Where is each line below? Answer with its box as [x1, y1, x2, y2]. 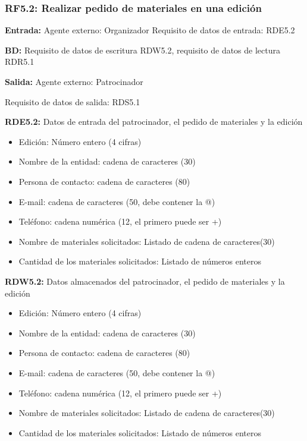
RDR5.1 [5, 55, 35, 68]
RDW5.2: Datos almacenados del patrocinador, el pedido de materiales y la [5, 275, 285, 287]
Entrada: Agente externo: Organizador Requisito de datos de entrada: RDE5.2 [5, 24, 295, 36]
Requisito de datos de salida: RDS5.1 [5, 95, 140, 108]
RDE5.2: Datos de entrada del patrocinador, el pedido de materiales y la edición [5, 115, 303, 128]
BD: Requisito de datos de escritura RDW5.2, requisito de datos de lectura [5, 43, 280, 56]
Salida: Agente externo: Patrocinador [5, 75, 143, 87]
